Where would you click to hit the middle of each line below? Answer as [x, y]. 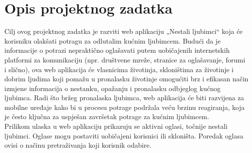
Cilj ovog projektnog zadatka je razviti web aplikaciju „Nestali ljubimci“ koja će [124, 31]
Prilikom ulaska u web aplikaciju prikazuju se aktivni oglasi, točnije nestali [116, 126]
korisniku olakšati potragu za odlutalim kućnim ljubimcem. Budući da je [113, 40]
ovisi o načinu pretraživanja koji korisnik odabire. [78, 145]
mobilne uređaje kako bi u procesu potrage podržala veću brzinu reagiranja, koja [125, 107]
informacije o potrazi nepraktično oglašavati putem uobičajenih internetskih [117, 50]
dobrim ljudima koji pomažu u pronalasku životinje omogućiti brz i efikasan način [126, 79]
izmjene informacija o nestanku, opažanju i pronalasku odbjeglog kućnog [113, 88]
